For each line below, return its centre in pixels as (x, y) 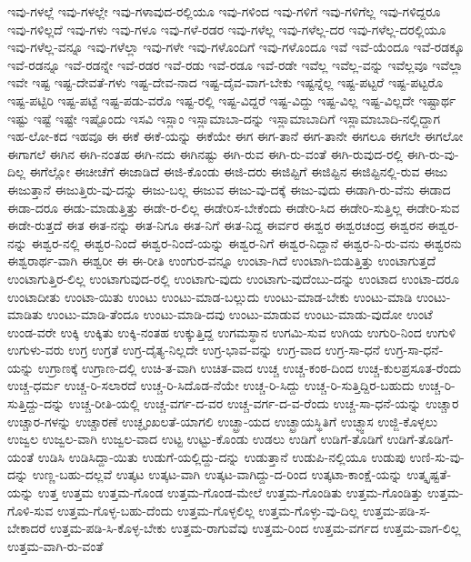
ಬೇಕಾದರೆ (27, 528)
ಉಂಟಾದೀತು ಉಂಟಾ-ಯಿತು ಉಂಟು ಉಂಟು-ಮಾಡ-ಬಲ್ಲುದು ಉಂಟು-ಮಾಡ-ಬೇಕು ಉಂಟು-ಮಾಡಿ (210, 296)
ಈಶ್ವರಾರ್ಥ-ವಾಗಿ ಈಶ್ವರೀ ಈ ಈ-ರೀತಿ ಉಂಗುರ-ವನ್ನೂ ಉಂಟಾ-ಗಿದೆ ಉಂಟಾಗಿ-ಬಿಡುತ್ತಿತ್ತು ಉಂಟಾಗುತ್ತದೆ (222, 261)
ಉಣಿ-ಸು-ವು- (437, 456)
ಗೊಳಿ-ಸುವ (30, 510)
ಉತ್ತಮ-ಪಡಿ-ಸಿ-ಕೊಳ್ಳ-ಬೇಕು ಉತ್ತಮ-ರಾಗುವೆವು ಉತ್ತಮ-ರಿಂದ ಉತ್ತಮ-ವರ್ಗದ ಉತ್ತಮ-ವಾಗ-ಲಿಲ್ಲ (256, 528)
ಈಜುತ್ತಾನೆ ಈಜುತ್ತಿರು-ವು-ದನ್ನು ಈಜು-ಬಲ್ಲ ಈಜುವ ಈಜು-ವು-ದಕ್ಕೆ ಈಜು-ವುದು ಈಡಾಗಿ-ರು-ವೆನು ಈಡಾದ (229, 189)
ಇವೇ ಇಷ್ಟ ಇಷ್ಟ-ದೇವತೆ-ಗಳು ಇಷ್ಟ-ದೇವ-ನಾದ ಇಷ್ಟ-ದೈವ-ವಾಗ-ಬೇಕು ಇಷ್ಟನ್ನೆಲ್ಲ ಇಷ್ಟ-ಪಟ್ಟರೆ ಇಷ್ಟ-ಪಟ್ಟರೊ (225, 82)
